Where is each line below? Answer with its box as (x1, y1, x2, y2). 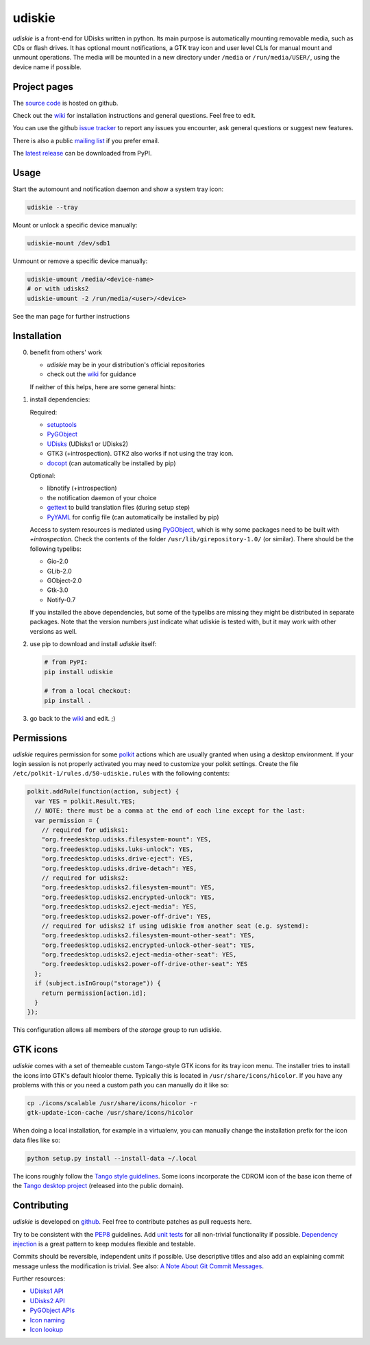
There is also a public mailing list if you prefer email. (12, 136, 160, 145)
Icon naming (29, 1316, 65, 1324)
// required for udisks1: (41, 826, 129, 834)
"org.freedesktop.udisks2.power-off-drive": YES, (41, 912, 212, 920)
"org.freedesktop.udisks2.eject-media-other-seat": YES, (41, 951, 237, 959)
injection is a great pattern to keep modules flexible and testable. (12, 1239, 196, 1248)
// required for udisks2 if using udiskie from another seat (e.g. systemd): (41, 922, 310, 930)
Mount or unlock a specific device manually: (12, 221, 138, 230)
